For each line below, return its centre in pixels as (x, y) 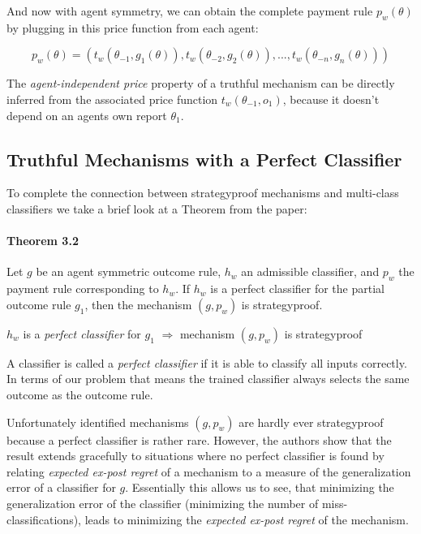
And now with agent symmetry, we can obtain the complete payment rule (190, 11)
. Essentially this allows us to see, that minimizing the (260, 487)
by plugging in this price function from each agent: (133, 27)
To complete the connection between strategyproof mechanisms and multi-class (203, 193)
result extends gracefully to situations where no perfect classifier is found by (195, 456)
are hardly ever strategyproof (311, 422)
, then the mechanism (138, 304)
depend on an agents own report (87, 115)
